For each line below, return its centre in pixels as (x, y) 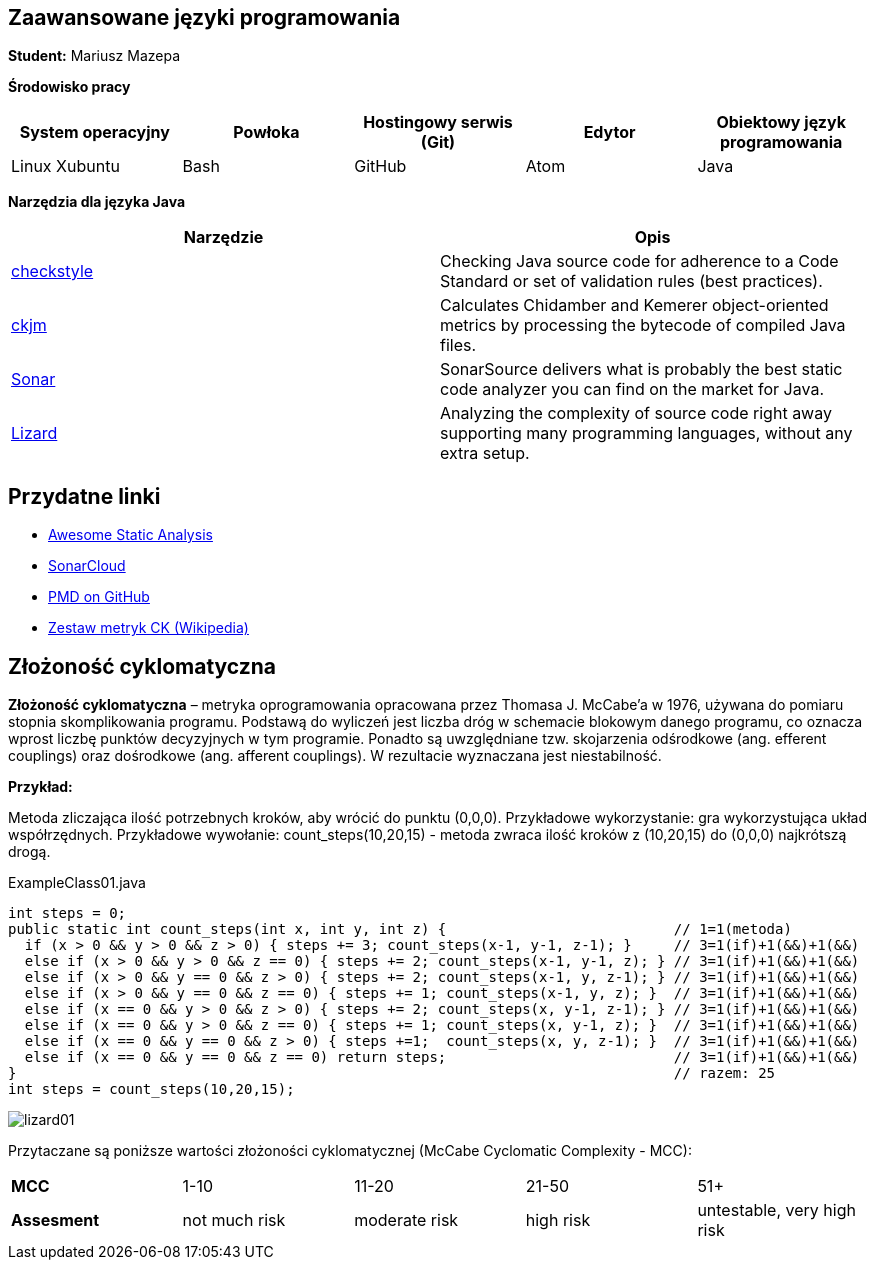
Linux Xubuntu (65, 166)
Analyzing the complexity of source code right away (636, 413)
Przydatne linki (84, 496)
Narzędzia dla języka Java (97, 202)
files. (458, 345)
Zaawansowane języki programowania (204, 17)
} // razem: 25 (392, 1073)
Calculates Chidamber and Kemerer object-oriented (634, 305)
